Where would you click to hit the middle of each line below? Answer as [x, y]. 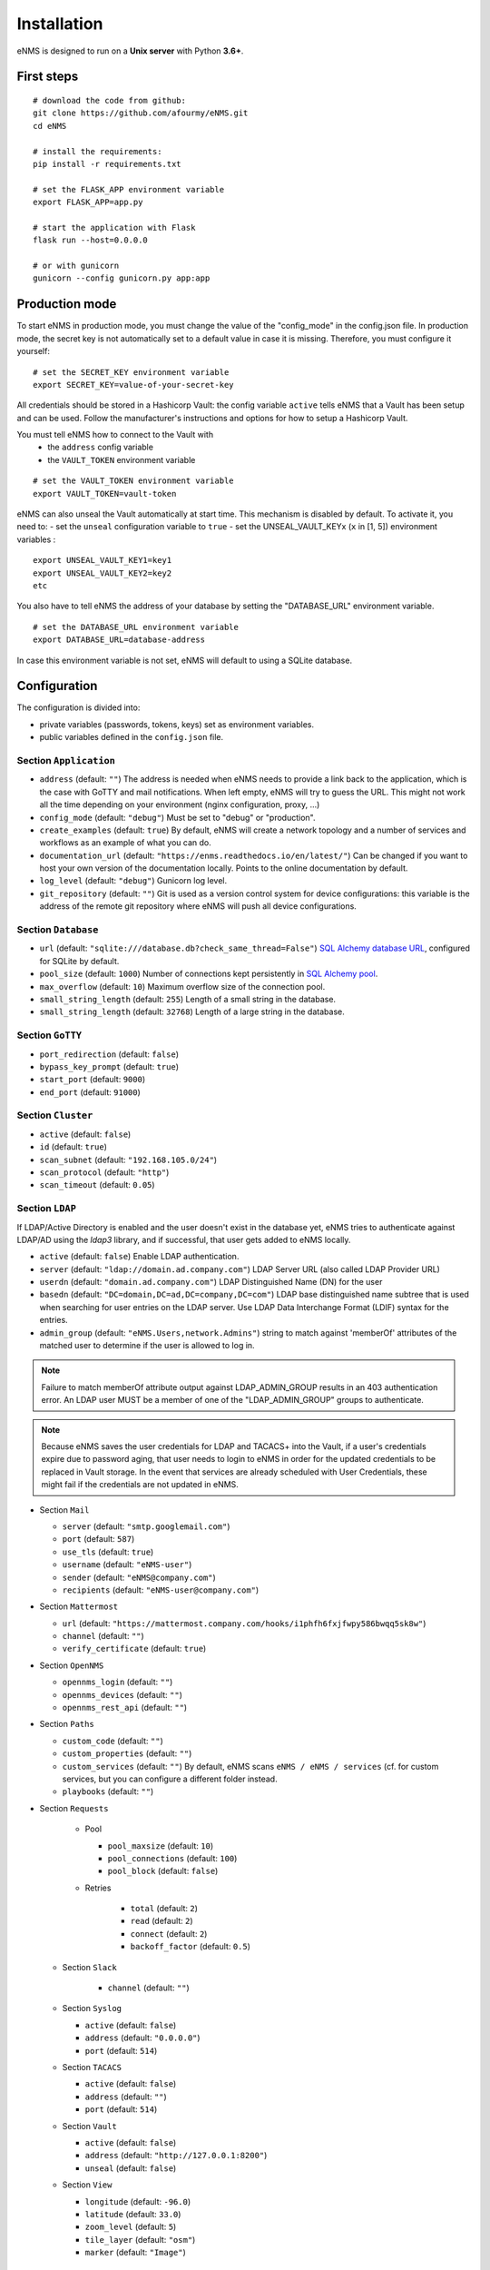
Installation [60, 24]
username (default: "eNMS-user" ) [127, 1564]
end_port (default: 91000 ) [90, 1092]
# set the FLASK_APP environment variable [129, 189]
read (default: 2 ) [162, 1921]
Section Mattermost [79, 1606]
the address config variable [101, 447]
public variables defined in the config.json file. [132, 737]
